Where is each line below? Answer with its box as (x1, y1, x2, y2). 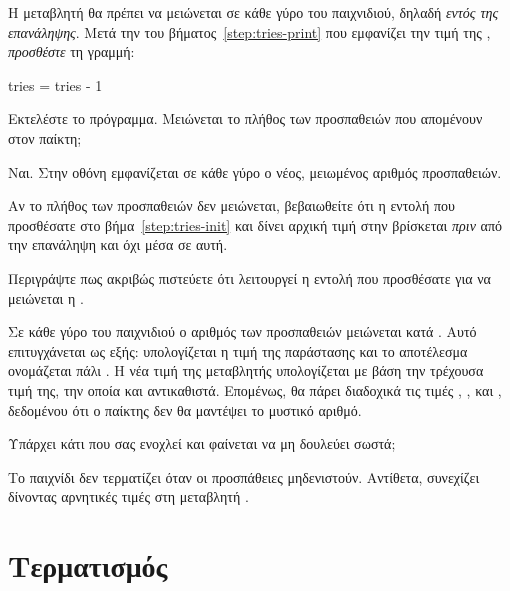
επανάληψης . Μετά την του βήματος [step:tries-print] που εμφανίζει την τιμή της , (8, 21, 491, 42)
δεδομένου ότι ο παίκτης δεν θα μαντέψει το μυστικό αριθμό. (8, 399, 362, 420)
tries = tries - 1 (8, 74, 103, 95)
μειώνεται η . (8, 287, 84, 308)
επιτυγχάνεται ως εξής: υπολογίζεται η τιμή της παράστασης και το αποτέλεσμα (8, 340, 468, 361)
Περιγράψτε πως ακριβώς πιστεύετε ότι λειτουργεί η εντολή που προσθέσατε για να (8, 267, 491, 288)
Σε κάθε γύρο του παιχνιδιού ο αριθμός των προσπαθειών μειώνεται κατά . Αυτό (8, 321, 477, 342)
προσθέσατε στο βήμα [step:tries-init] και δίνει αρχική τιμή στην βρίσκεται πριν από (8, 214, 502, 235)
